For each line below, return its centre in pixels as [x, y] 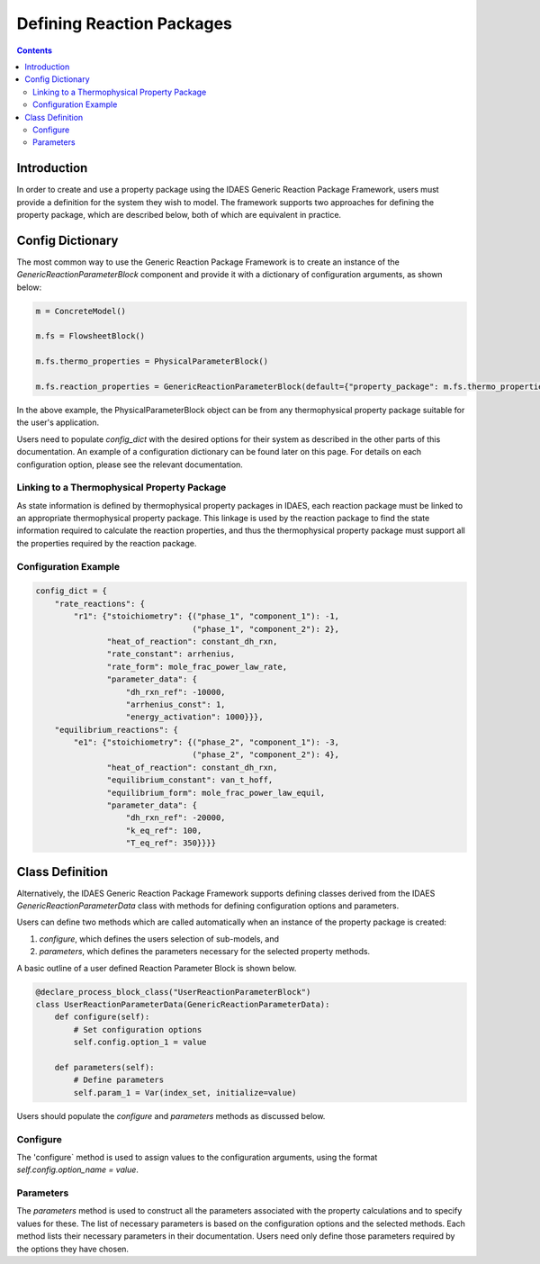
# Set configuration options [138, 1029]
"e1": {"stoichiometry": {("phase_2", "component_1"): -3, [207, 742]
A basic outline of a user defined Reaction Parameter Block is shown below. [157, 968]
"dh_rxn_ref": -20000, [175, 818]
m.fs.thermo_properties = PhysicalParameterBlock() [152, 361]
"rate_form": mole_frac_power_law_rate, [197, 667]
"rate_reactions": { [100, 604]
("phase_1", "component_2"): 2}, [266, 629]
